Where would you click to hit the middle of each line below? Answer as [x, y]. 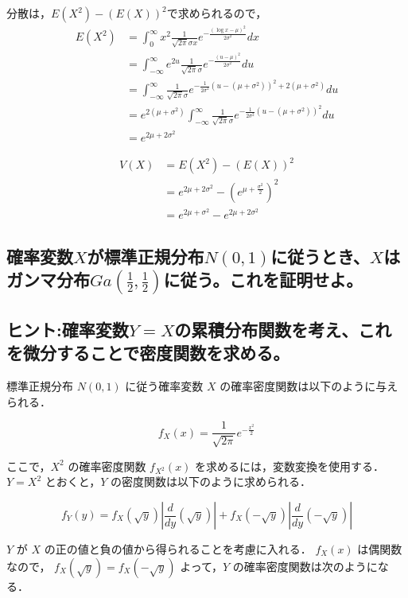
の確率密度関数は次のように [305, 566]
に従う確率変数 [164, 386]
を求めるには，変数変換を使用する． [290, 466]
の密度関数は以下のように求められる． [210, 482]
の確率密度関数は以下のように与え [309, 386]
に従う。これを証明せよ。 [263, 280]
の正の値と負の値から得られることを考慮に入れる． [178, 549]
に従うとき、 [320, 256]
